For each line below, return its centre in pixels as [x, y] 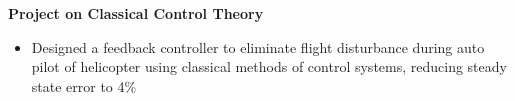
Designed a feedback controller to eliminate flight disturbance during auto [258, 46]
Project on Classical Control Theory [136, 13]
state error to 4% [84, 85]
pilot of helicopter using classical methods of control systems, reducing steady [269, 66]
